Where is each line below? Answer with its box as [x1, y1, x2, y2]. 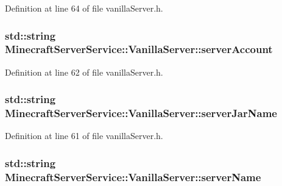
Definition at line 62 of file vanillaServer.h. [5, 65, 163, 78]
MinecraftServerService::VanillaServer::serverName [5, 169, 261, 184]
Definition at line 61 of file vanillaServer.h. [5, 129, 163, 142]
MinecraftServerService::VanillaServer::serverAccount [5, 41, 273, 57]
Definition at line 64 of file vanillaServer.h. [5, 2, 163, 14]
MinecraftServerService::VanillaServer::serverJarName [5, 106, 277, 121]
